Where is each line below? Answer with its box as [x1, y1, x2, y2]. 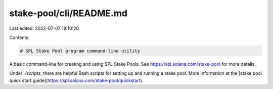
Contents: [9, 34, 30, 40]
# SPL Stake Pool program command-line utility [20, 48, 140, 54]
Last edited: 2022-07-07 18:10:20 [9, 25, 79, 31]
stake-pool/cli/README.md [9, 8, 127, 19]
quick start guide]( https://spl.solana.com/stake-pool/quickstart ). [9, 77, 144, 83]
